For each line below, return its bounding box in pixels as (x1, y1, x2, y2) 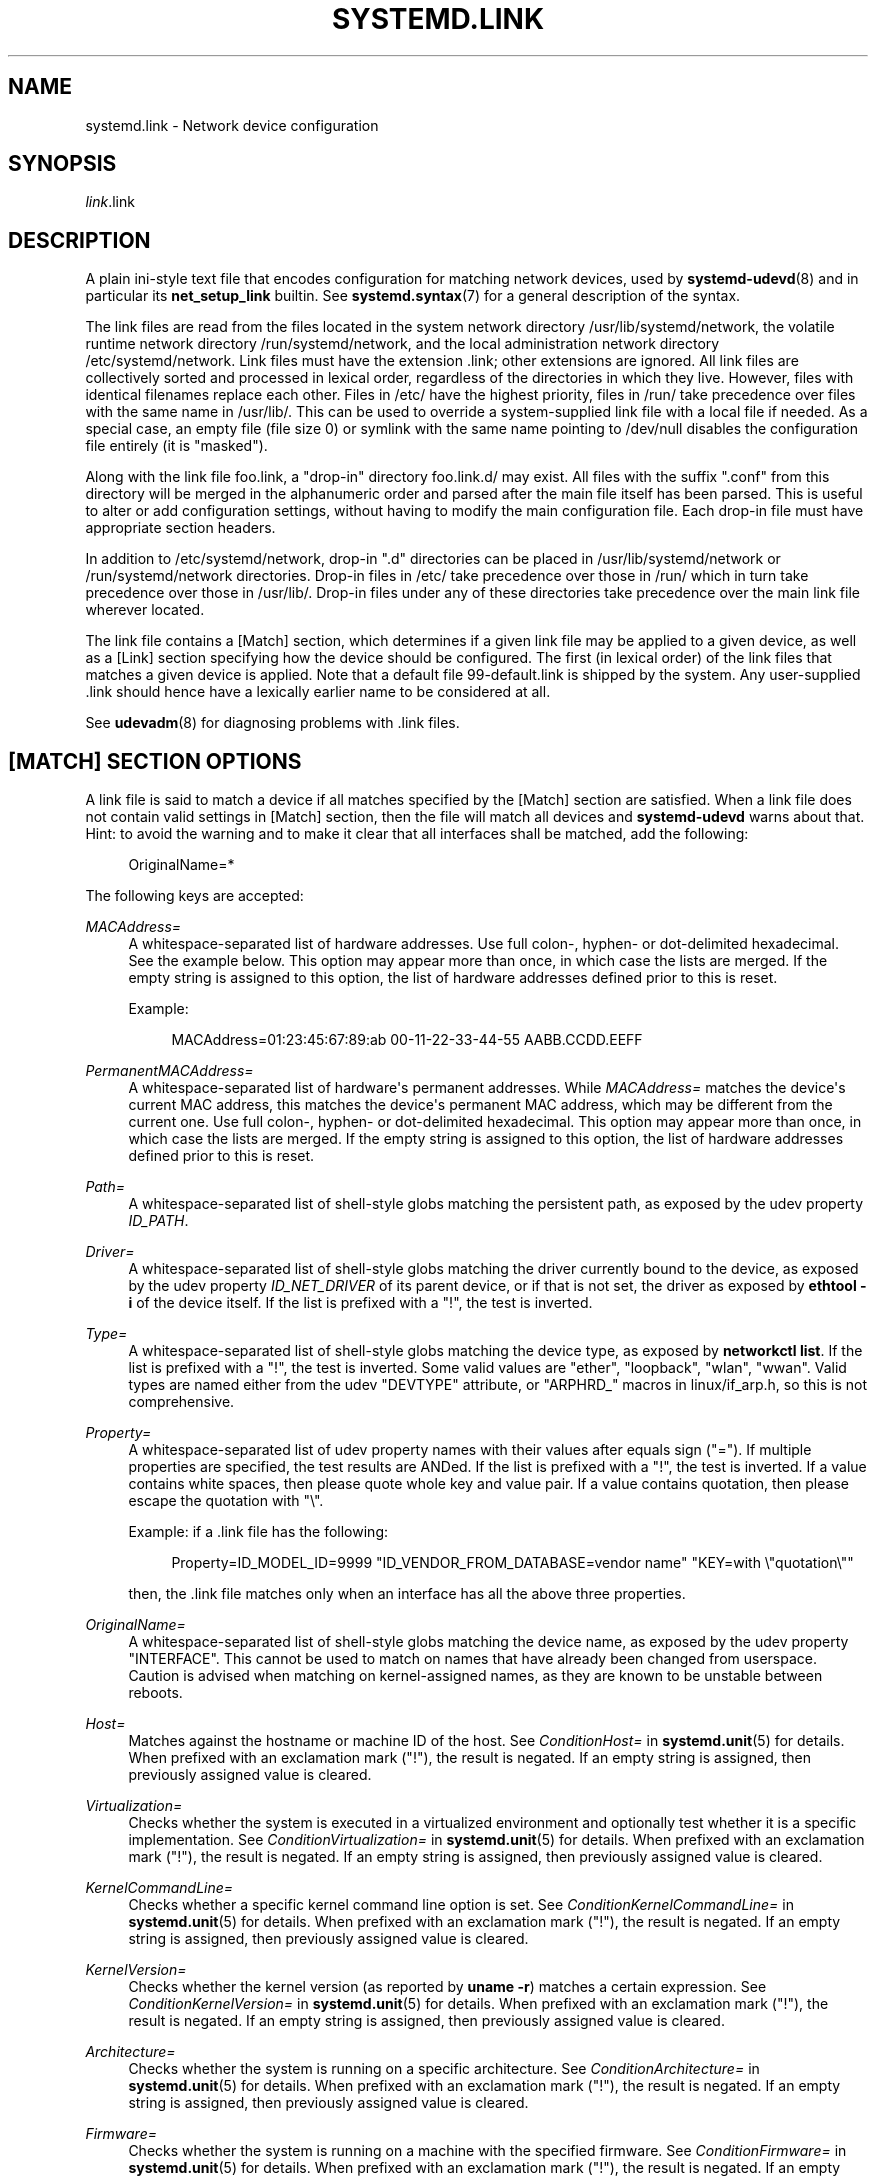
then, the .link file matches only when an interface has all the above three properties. (128, 1585, 686, 1603)
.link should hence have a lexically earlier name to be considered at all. (85, 683, 551, 701)
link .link (85, 193, 135, 211)
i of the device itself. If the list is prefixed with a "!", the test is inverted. (128, 1294, 593, 1312)
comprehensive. (128, 1393, 235, 1411)
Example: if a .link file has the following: (128, 1523, 388, 1541)
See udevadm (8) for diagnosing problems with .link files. (85, 714, 460, 732)
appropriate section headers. (85, 519, 276, 537)
